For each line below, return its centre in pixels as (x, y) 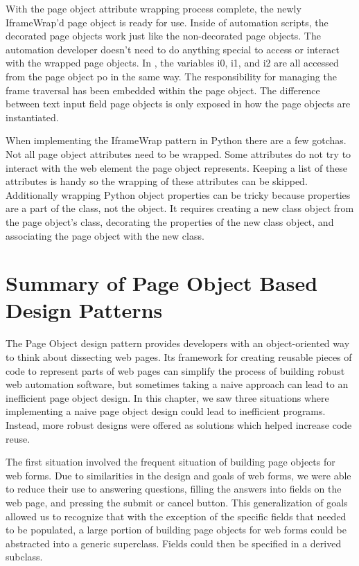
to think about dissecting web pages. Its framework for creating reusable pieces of (179, 357)
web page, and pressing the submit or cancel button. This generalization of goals (177, 502)
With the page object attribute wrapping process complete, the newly (154, 8)
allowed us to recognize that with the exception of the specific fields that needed (176, 516)
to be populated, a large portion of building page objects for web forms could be (176, 530)
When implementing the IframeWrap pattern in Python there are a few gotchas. (176, 140)
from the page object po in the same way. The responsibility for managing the (171, 76)
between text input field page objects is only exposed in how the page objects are (178, 104)
